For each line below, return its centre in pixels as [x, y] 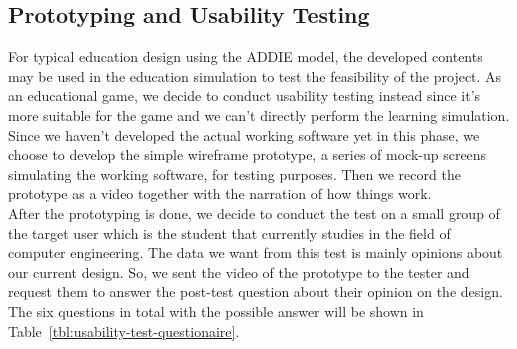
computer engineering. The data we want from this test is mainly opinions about [255, 252]
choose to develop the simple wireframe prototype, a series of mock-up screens [247, 154]
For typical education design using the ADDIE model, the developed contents [245, 56]
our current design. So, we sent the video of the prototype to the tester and [239, 271]
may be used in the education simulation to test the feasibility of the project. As [255, 75]
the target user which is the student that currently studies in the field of [229, 232]
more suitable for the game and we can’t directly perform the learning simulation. [259, 114]
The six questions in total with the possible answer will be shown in [216, 310]
